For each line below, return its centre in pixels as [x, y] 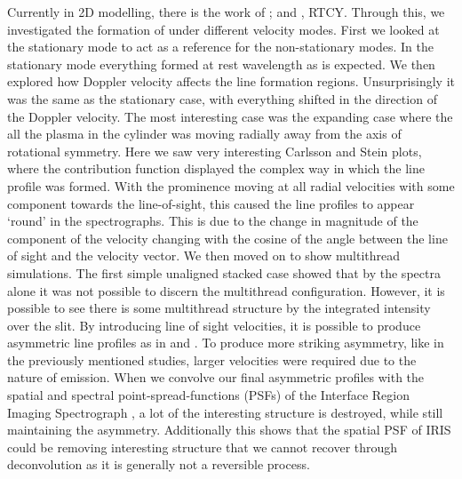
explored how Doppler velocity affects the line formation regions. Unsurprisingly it [231, 81]
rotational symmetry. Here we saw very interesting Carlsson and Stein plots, [215, 151]
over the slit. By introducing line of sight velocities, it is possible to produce [214, 325]
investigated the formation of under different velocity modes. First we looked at [223, 29]
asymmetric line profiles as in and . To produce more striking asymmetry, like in [226, 343]
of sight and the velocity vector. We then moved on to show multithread [203, 255]
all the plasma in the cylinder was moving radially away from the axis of [204, 134]
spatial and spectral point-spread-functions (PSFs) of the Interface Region [209, 395]
